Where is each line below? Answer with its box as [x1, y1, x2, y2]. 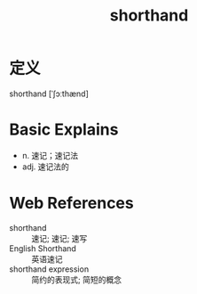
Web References [9, 193, 135, 214]
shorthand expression [9, 264, 90, 274]
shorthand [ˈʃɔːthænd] [9, 88, 89, 99]
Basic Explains [9, 119, 119, 140]
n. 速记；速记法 [21, 150, 79, 160]
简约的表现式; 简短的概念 [31, 274, 122, 285]
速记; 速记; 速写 [31, 233, 88, 243]
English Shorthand [9, 242, 77, 254]
